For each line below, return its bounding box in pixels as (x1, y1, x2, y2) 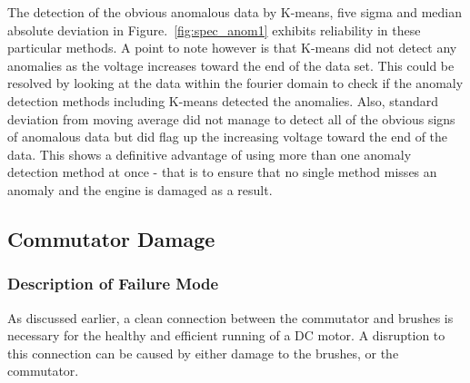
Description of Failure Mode (7, 272, 219, 295)
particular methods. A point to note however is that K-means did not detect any (7, 38, 457, 57)
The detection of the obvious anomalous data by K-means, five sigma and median (7, 3, 463, 21)
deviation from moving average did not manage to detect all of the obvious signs (7, 109, 455, 128)
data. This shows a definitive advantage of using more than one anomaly (7, 144, 412, 163)
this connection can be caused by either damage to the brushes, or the (7, 343, 399, 362)
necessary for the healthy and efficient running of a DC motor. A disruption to (7, 326, 445, 345)
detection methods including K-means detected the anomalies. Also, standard (7, 91, 439, 110)
